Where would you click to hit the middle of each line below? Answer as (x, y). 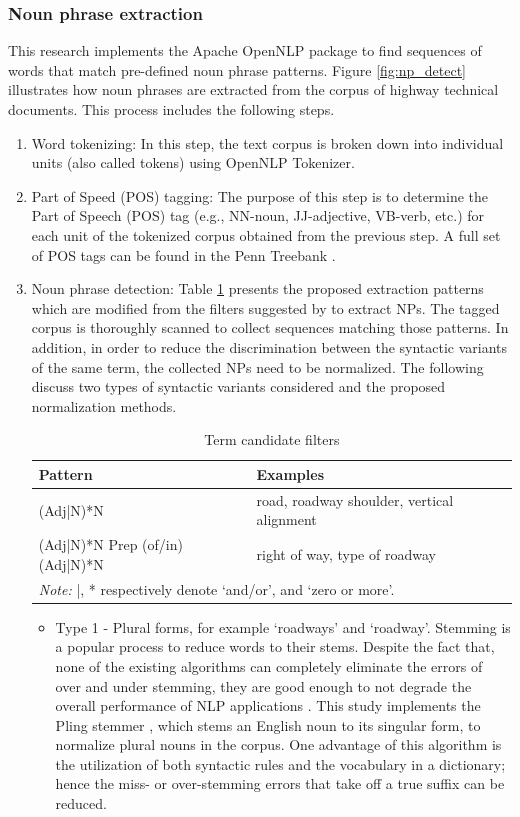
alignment (286, 519)
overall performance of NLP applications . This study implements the (268, 705)
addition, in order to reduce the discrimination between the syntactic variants (269, 346)
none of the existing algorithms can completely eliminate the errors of (269, 665)
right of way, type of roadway (346, 553)
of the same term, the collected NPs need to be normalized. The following (257, 366)
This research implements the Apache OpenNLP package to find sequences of (245, 50)
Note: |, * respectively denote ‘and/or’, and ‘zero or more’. (216, 588)
